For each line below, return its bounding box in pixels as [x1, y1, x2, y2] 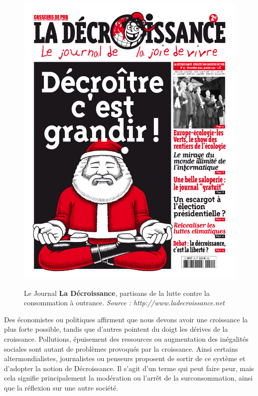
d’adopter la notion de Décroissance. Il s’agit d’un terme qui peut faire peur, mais [4, 363, 254, 373]
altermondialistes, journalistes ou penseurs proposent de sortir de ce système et [4, 353, 246, 364]
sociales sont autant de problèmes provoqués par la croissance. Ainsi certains [4, 343, 238, 354]
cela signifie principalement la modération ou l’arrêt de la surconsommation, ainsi [4, 373, 253, 383]
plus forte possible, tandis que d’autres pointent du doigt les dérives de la [4, 324, 228, 334]
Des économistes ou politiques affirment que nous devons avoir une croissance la [4, 314, 248, 324]
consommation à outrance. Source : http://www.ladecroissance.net [24, 297, 225, 308]
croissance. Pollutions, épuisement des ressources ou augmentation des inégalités [4, 333, 249, 344]
